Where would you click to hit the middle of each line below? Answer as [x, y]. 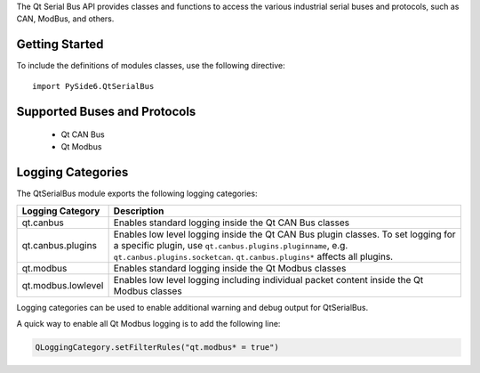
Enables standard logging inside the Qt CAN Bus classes [232, 223]
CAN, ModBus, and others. [65, 19]
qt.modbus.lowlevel [63, 285]
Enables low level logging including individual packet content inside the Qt [268, 280]
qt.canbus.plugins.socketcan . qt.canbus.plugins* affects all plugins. [253, 256]
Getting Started [60, 45]
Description [139, 211]
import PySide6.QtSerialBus [93, 86]
